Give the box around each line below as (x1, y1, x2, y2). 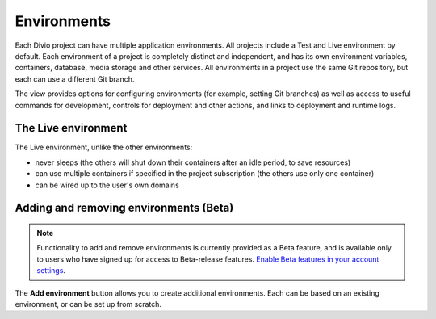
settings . (36, 266, 66, 275)
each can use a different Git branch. (15, 73, 135, 84)
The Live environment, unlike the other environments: (15, 142, 193, 153)
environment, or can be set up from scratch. (15, 299, 161, 309)
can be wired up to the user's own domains (35, 180, 179, 190)
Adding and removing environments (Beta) (15, 201, 234, 215)
